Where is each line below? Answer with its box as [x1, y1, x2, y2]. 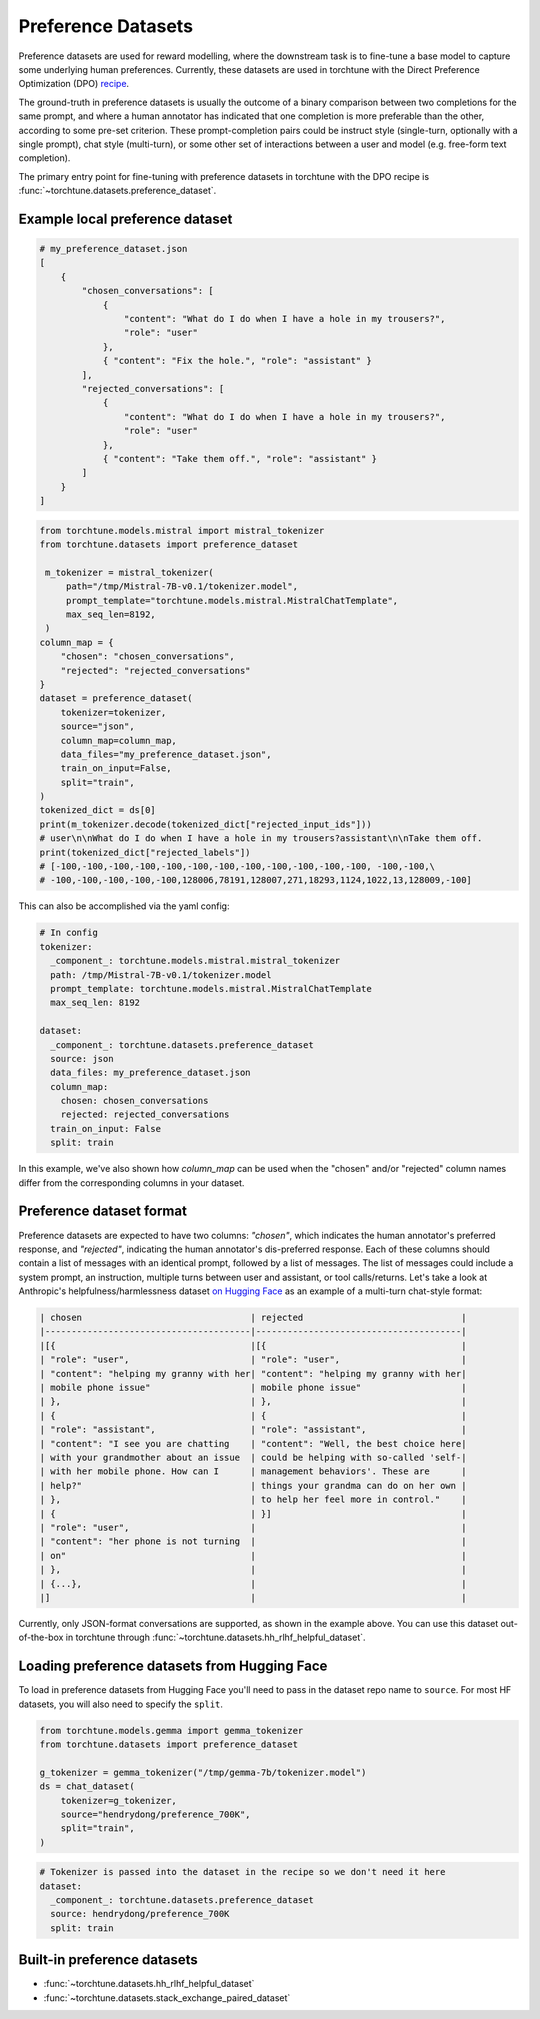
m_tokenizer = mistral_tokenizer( [45, 566, 214, 578]
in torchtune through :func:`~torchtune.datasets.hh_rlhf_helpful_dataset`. [65, 1631, 366, 1644]
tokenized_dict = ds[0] [39, 805, 157, 816]
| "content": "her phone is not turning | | [39, 1536, 467, 1547]
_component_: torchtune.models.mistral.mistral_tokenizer [50, 955, 341, 967]
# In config [39, 927, 99, 939]
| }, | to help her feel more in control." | [39, 1494, 467, 1505]
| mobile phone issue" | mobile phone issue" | [39, 1382, 467, 1394]
